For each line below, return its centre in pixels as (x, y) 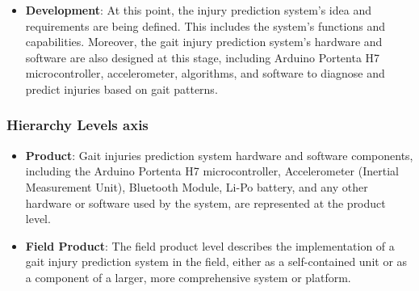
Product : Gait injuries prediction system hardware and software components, (219, 155)
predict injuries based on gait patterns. (122, 89)
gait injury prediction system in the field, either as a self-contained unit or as (216, 261)
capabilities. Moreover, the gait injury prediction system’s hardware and (204, 42)
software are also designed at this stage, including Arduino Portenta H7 (203, 57)
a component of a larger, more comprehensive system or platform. (188, 277)
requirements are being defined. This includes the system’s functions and (205, 25)
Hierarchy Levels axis (78, 125)
